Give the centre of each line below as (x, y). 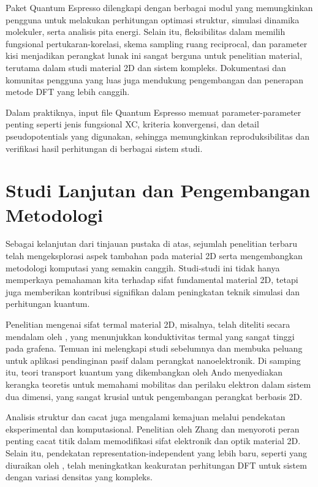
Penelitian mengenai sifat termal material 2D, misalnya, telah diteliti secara (148, 324)
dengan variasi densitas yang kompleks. (79, 477)
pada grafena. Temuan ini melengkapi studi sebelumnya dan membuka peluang (154, 348)
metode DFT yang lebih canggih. (68, 92)
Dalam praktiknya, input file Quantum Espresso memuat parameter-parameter (153, 112)
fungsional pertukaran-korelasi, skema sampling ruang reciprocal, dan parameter (157, 43)
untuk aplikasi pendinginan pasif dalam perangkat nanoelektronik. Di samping (153, 360)
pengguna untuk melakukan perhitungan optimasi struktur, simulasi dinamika (153, 19)
